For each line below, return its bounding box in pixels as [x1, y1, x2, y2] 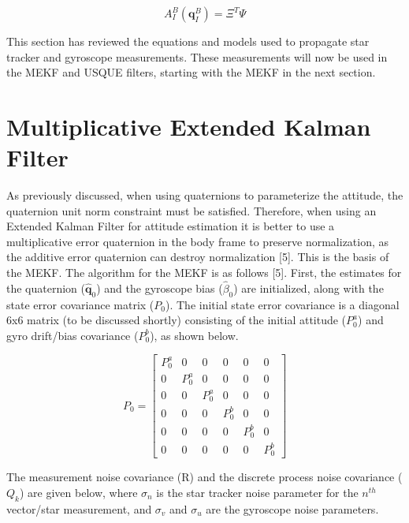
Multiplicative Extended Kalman [6, 110, 371, 142]
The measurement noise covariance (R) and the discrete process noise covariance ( [6, 469, 403, 485]
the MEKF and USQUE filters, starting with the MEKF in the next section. [6, 64, 376, 80]
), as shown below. [150, 327, 239, 343]
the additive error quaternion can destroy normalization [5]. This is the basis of [6, 248, 389, 265]
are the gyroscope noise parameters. [206, 500, 379, 517]
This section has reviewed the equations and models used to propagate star [6, 33, 370, 49]
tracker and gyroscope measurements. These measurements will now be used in [6, 48, 388, 65]
